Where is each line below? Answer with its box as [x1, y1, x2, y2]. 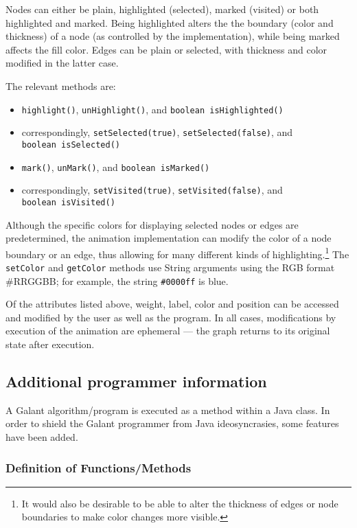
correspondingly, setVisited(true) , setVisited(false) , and [21, 183, 283, 197]
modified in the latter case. [5, 56, 119, 70]
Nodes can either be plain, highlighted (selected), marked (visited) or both [5, 2, 319, 16]
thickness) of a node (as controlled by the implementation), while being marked [5, 29, 340, 43]
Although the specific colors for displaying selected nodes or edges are [5, 217, 299, 231]
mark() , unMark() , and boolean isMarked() [21, 159, 210, 174]
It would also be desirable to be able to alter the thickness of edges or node [21, 496, 338, 510]
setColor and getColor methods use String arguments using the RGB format [5, 260, 335, 274]
